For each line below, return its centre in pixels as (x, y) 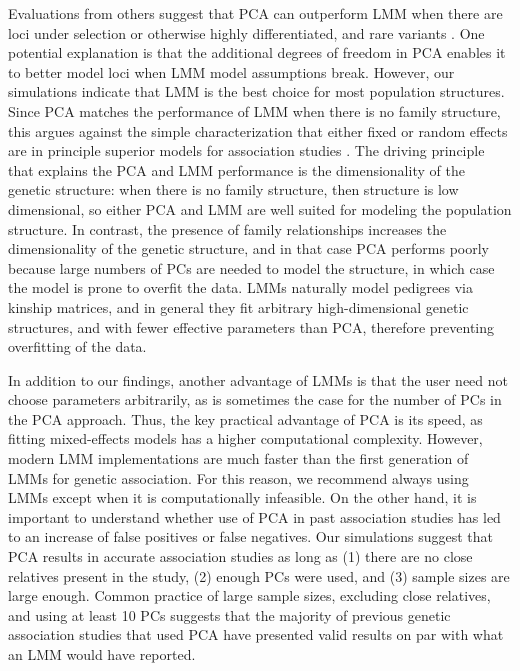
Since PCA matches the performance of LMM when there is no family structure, (254, 110)
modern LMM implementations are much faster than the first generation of (238, 458)
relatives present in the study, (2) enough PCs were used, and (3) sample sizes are (259, 575)
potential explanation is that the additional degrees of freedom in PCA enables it (257, 52)
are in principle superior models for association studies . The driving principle (246, 150)
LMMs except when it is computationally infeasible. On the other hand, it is (242, 497)
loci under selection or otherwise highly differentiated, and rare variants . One (246, 32)
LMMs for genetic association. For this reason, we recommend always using (238, 477)
